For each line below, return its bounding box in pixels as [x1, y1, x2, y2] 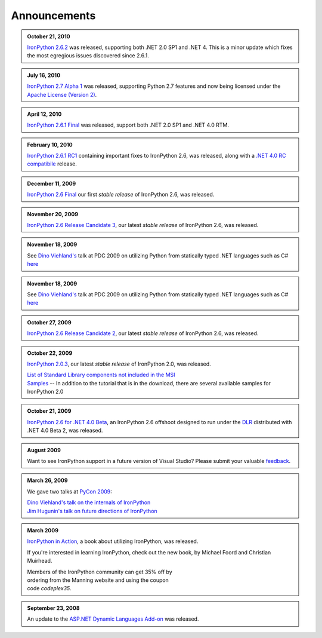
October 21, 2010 [27, 33, 70, 40]
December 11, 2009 [27, 180, 76, 187]
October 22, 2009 [27, 349, 73, 357]
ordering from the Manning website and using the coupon [27, 576, 169, 584]
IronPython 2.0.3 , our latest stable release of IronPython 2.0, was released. [27, 360, 211, 367]
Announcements [11, 9, 96, 22]
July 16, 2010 [27, 72, 61, 79]
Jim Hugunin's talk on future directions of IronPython [27, 507, 157, 514]
